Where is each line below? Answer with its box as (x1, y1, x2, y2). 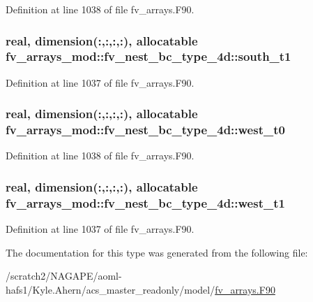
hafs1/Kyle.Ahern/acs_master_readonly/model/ (6, 282, 215, 296)
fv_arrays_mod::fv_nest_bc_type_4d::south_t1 (6, 48, 291, 65)
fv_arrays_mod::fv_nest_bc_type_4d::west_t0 (6, 121, 285, 138)
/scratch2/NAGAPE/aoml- (6, 268, 122, 283)
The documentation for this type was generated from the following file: (6, 245, 308, 259)
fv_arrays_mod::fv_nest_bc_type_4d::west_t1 (6, 194, 285, 211)
